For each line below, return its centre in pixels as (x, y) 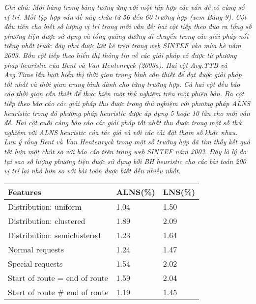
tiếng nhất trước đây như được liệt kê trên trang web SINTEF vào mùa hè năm (123, 45)
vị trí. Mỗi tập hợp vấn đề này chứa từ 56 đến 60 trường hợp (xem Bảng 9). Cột (125, 16)
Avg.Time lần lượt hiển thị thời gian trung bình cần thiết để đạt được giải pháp (123, 74)
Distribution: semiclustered (54, 235)
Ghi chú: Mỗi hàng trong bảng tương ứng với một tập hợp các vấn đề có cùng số (124, 7)
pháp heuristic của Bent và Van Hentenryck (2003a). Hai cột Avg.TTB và (116, 65)
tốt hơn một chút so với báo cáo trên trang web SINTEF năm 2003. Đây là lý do (125, 151)
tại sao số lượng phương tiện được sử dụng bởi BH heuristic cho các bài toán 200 (125, 161)
